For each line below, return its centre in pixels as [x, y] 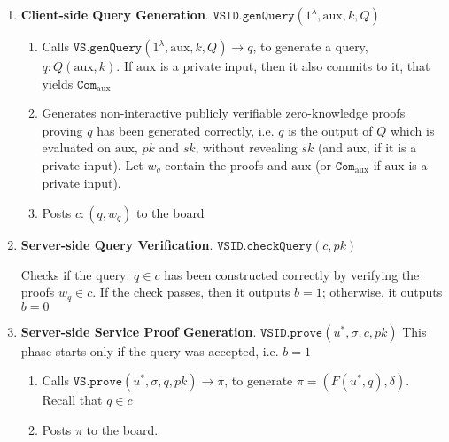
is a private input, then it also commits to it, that [295, 66]
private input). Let [93, 164]
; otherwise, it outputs [382, 292]
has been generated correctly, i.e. [186, 130]
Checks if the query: [75, 274]
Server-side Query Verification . [117, 245]
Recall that [72, 400]
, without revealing [246, 147]
